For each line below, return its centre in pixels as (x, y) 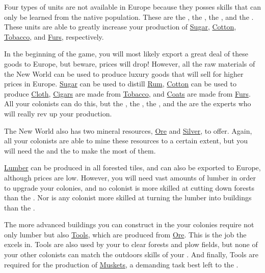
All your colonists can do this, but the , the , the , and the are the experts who (128, 103)
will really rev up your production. (58, 113)
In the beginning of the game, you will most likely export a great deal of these (126, 54)
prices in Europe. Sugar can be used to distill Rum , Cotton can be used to (120, 84)
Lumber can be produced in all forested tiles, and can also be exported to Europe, (132, 168)
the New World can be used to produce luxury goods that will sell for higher (124, 73)
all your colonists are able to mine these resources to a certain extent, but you (126, 141)
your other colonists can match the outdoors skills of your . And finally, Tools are (131, 254)
